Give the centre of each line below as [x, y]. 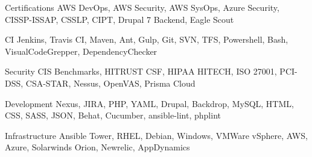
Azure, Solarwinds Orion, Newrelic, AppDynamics [97, 147]
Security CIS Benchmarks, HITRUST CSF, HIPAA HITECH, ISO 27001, [141, 71]
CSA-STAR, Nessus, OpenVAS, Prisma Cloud [110, 83]
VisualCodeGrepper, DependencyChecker [81, 51]
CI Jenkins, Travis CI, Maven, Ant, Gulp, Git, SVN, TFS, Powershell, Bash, [147, 39]
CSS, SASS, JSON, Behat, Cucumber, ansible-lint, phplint [113, 115]
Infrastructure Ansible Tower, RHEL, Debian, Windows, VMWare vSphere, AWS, [156, 135]
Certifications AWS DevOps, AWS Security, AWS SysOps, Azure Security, [142, 7]
